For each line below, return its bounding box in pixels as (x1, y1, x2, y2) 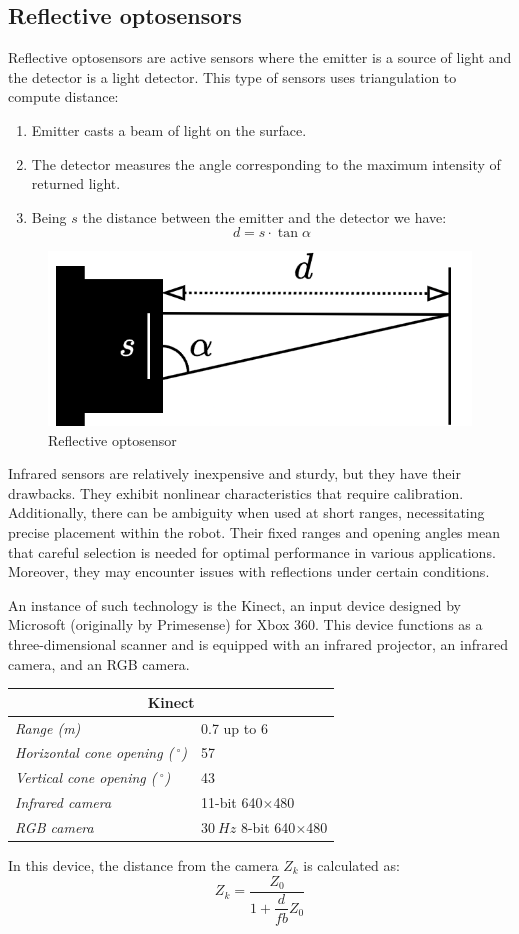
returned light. (31, 173, 121, 194)
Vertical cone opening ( (15, 767, 157, 788)
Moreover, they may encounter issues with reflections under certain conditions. (8, 561, 490, 582)
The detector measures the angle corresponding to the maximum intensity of (31, 153, 501, 174)
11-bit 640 (201, 792, 263, 813)
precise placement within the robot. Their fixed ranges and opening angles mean (8, 522, 500, 543)
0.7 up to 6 (201, 717, 268, 738)
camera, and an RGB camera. (8, 653, 190, 674)
